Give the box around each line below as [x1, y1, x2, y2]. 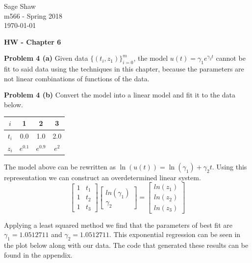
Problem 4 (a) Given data [4, 53, 88, 63]
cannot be [216, 53, 246, 63]
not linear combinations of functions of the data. [4, 73, 150, 83]
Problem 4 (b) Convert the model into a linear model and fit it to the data [4, 90, 235, 100]
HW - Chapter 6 [4, 36, 61, 47]
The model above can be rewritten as [4, 161, 116, 171]
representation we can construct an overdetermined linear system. [4, 172, 201, 182]
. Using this [212, 161, 247, 171]
